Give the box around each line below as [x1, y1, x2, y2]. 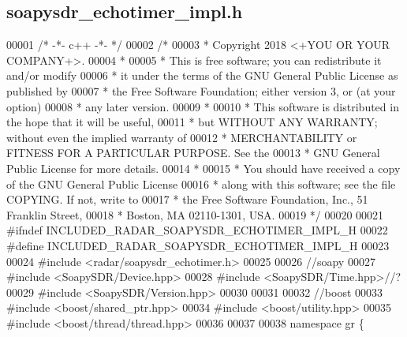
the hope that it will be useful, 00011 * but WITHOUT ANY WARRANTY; [6, 114, 378, 130]
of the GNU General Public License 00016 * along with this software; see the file [6, 175, 396, 192]
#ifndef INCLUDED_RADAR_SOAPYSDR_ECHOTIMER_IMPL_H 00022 [6, 222, 388, 238]
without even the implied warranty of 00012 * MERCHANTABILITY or [6, 129, 357, 145]
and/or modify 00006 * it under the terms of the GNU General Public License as [6, 67, 398, 84]
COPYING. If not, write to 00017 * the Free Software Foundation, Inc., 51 [6, 191, 368, 208]
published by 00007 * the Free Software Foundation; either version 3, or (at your [6, 82, 396, 99]
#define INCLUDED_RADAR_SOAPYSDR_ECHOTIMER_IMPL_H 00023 [6, 237, 390, 253]
